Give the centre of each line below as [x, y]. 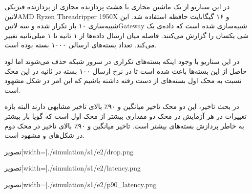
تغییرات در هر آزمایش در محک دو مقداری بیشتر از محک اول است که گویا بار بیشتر [126, 116]
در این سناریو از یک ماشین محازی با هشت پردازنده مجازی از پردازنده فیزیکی [117, 6]
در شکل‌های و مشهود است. [45, 135]
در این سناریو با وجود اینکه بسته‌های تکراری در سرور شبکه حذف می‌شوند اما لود [122, 61]
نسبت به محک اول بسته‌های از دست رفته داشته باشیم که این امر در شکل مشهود [123, 80]
